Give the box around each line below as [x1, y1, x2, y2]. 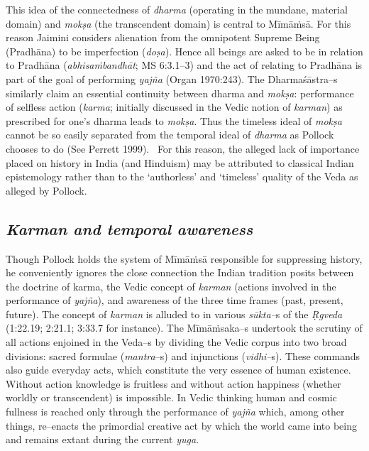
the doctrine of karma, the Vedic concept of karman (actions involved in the [6, 278, 336, 293]
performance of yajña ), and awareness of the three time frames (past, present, [6, 293, 343, 308]
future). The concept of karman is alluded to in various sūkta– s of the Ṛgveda [6, 306, 343, 321]
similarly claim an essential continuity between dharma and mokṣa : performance [6, 85, 354, 100]
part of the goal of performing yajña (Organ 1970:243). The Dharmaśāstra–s [6, 71, 338, 86]
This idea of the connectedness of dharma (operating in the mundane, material [6, 2, 348, 16]
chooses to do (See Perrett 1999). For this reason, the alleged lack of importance [6, 141, 360, 156]
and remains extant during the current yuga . [6, 432, 199, 447]
